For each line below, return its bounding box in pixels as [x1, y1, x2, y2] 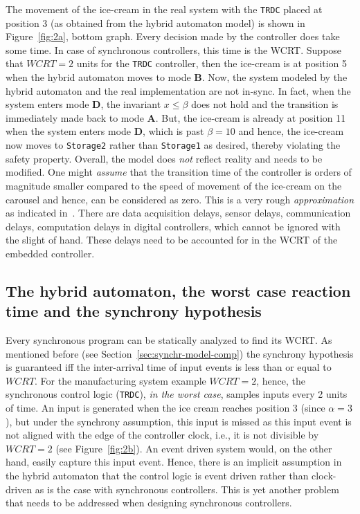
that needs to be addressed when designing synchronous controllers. [6, 495, 292, 510]
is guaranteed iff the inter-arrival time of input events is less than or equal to [6, 360, 332, 374]
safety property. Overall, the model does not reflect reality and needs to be [6, 151, 323, 165]
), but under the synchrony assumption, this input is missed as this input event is [6, 414, 352, 428]
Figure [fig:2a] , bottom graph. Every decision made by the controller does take [6, 29, 340, 44]
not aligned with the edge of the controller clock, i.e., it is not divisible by [6, 428, 319, 442]
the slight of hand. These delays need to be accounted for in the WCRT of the [6, 232, 338, 247]
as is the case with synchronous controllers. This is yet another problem [35, 481, 339, 496]
